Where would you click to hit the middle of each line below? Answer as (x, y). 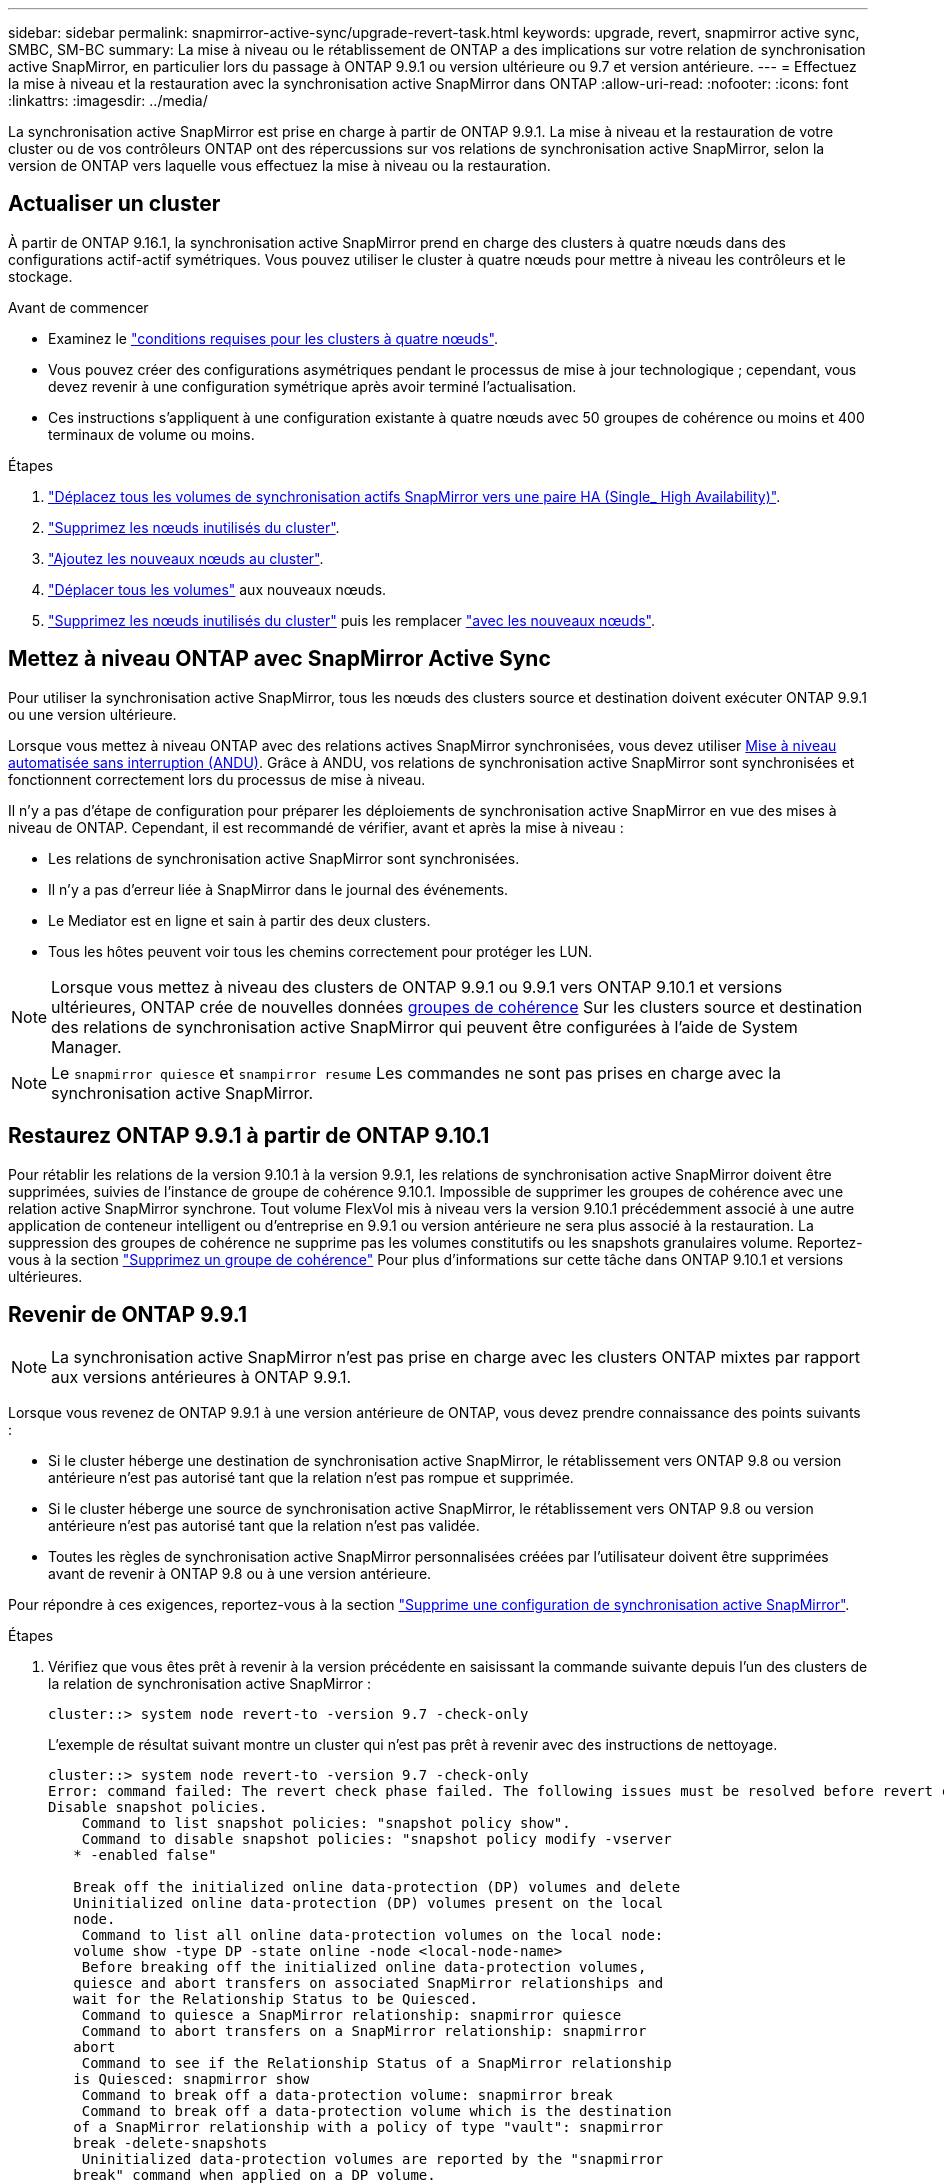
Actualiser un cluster (114, 204)
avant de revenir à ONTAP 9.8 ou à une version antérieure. (240, 1574)
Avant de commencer (78, 307)
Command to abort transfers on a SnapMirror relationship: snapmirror (364, 2031)
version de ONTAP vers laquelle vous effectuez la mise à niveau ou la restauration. (279, 165)
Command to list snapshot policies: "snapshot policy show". (326, 1823)
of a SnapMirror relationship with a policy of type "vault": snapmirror (368, 2127)
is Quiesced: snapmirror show (191, 2079)
